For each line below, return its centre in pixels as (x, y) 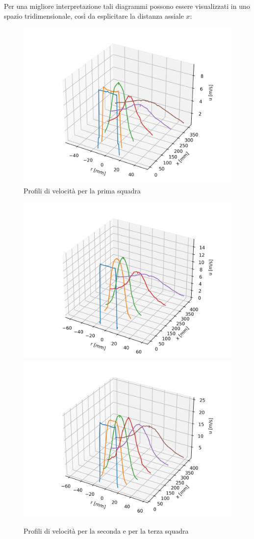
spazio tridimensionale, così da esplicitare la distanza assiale (94, 15)
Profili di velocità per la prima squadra (82, 190)
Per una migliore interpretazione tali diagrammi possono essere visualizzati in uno (127, 6)
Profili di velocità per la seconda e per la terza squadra (106, 530)
